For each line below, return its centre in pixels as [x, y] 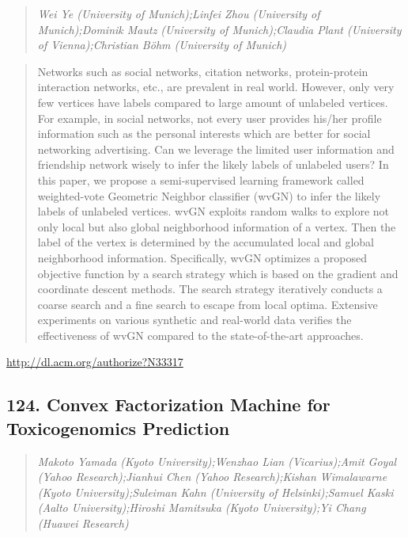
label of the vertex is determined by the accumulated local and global [206, 242]
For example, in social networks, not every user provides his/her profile [210, 118]
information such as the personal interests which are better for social [204, 134]
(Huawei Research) [83, 523]
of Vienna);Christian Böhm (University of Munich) [162, 45]
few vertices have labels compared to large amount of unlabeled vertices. [213, 102]
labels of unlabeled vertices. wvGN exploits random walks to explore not [213, 211]
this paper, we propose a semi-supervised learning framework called [201, 179]
